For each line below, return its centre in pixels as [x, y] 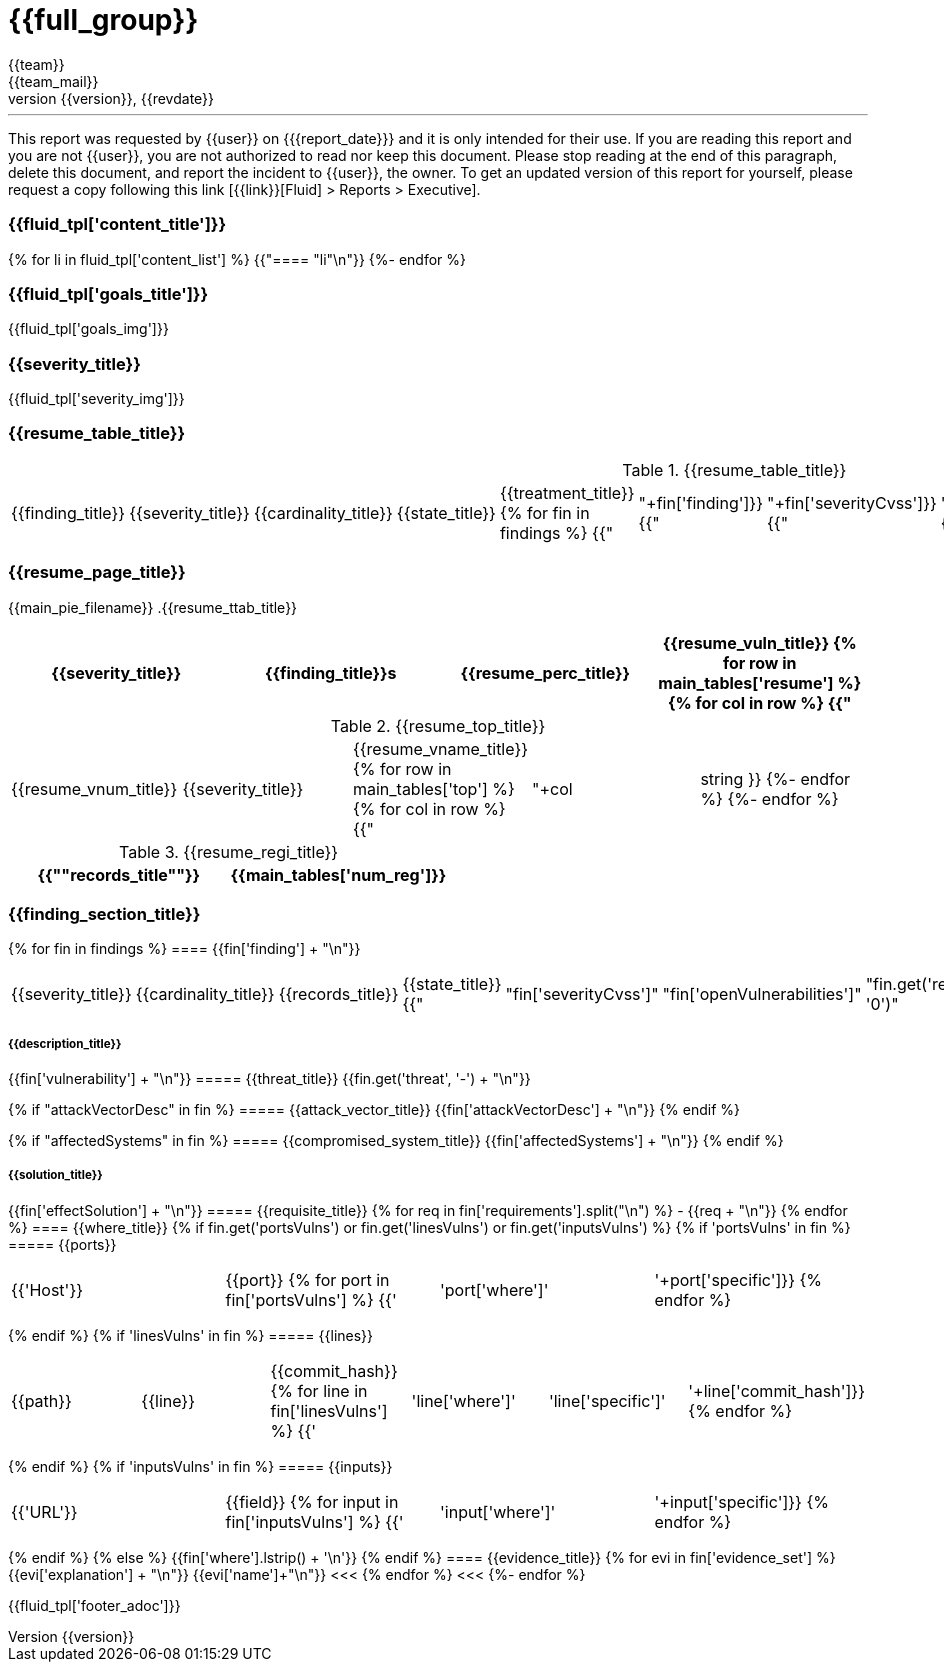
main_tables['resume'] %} [760, 682]
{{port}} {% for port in [307, 1279]
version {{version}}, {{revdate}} [111, 98]
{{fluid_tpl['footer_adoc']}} [94, 1605]
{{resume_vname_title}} [440, 748]
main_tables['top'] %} [433, 788]
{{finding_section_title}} [104, 913]
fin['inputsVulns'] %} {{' [314, 1521]
